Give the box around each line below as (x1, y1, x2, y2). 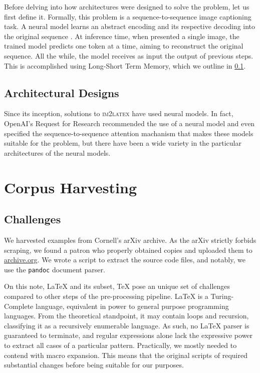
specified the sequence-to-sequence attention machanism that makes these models (4, 128, 253, 138)
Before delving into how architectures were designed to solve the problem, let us (4, 2, 249, 12)
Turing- (210, 290, 234, 301)
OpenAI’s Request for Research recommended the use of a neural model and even (4, 118, 255, 128)
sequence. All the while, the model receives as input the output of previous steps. (4, 50, 253, 61)
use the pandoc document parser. (4, 264, 105, 274)
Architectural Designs (4, 85, 119, 100)
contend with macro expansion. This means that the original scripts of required (4, 349, 247, 360)
